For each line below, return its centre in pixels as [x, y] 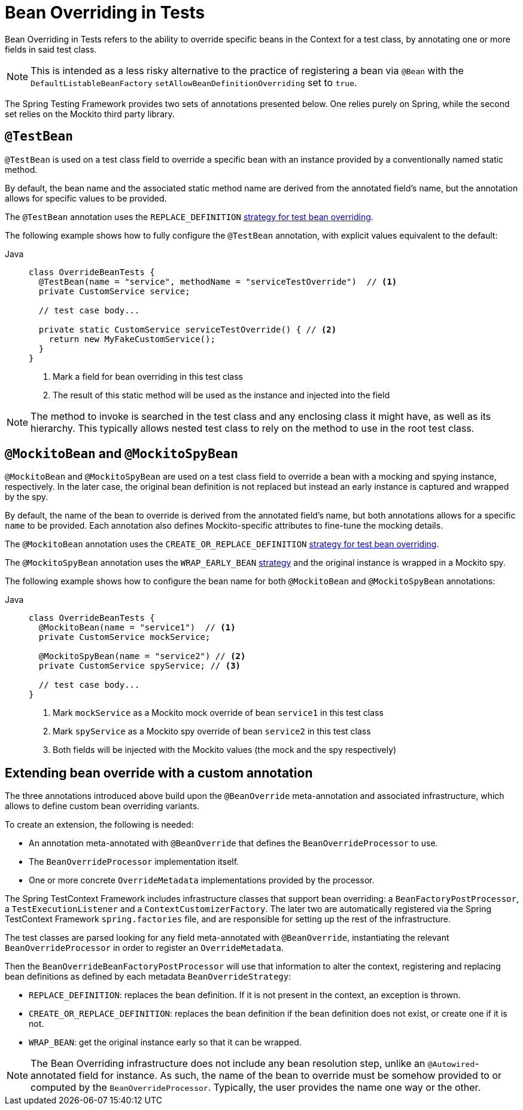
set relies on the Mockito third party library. [90, 114]
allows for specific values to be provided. [86, 198]
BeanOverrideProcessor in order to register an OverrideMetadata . [145, 948]
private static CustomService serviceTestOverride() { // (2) [188, 329]
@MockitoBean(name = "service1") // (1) [137, 628]
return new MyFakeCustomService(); [132, 339]
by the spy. [27, 497]
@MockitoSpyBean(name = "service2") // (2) [142, 656]
